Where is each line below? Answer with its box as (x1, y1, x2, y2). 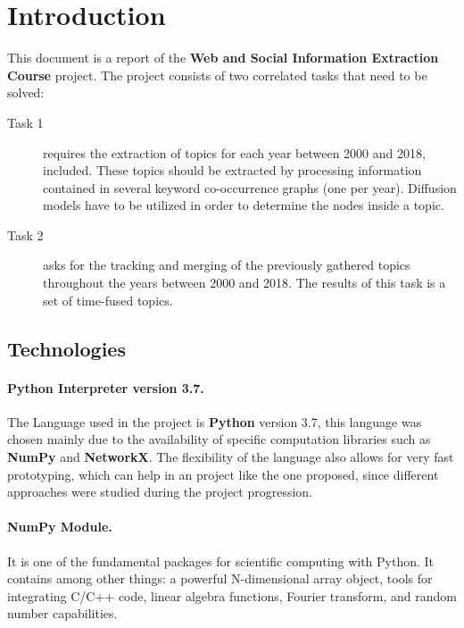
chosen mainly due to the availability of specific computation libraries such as (7, 430, 431, 448)
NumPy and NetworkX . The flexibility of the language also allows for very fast (7, 448, 454, 466)
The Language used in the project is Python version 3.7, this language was (7, 412, 422, 431)
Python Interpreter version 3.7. (7, 378, 204, 397)
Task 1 (7, 113, 44, 131)
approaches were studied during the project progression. (7, 482, 313, 501)
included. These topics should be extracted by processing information (43, 161, 422, 180)
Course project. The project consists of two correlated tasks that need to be (7, 65, 427, 84)
